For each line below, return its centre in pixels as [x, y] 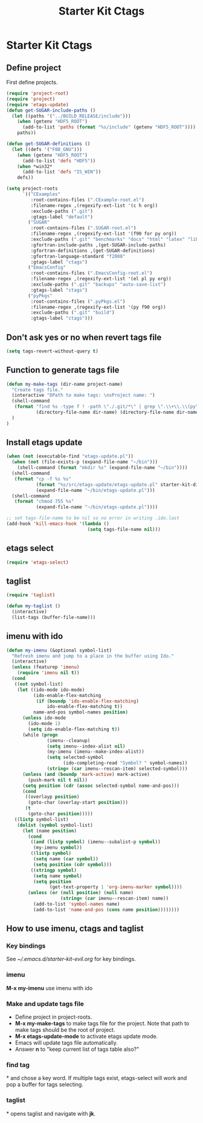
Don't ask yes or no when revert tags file [84, 337]
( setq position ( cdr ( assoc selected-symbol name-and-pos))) [101, 786]
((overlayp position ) [52, 797]
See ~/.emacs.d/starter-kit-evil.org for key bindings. [71, 959]
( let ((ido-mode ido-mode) [51, 690]
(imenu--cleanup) [69, 740]
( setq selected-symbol [75, 757]
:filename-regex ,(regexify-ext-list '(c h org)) [94, 205]
